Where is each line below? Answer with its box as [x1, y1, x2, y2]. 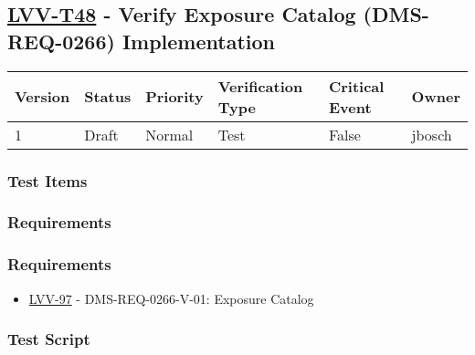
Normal [145, 123, 194, 145]
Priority [145, 86, 204, 108]
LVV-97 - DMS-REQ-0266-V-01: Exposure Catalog [28, 288, 314, 308]
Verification [217, 75, 303, 97]
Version [15, 86, 70, 108]
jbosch [411, 123, 452, 145]
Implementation [121, 26, 276, 55]
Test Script [7, 328, 90, 350]
